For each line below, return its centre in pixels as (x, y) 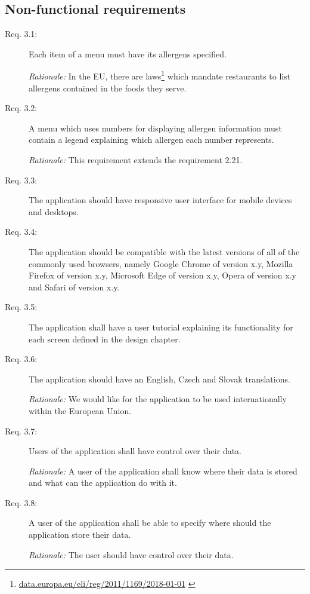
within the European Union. (80, 410)
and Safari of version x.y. (74, 287)
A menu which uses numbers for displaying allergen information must (155, 128)
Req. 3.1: (21, 34)
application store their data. (80, 535)
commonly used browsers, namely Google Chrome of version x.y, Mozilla (161, 263)
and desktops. (54, 211)
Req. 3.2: (21, 108)
